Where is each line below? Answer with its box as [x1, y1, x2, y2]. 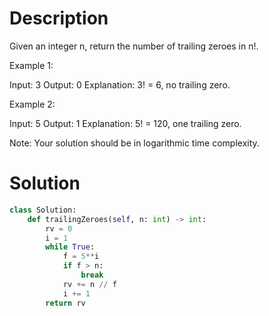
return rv [45, 298, 86, 308]
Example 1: [9, 59, 54, 71]
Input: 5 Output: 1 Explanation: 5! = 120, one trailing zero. [9, 117, 242, 129]
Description [9, 7, 109, 30]
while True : [45, 242, 96, 252]
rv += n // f [62, 279, 117, 289]
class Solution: [9, 205, 77, 215]
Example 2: [9, 98, 56, 110]
